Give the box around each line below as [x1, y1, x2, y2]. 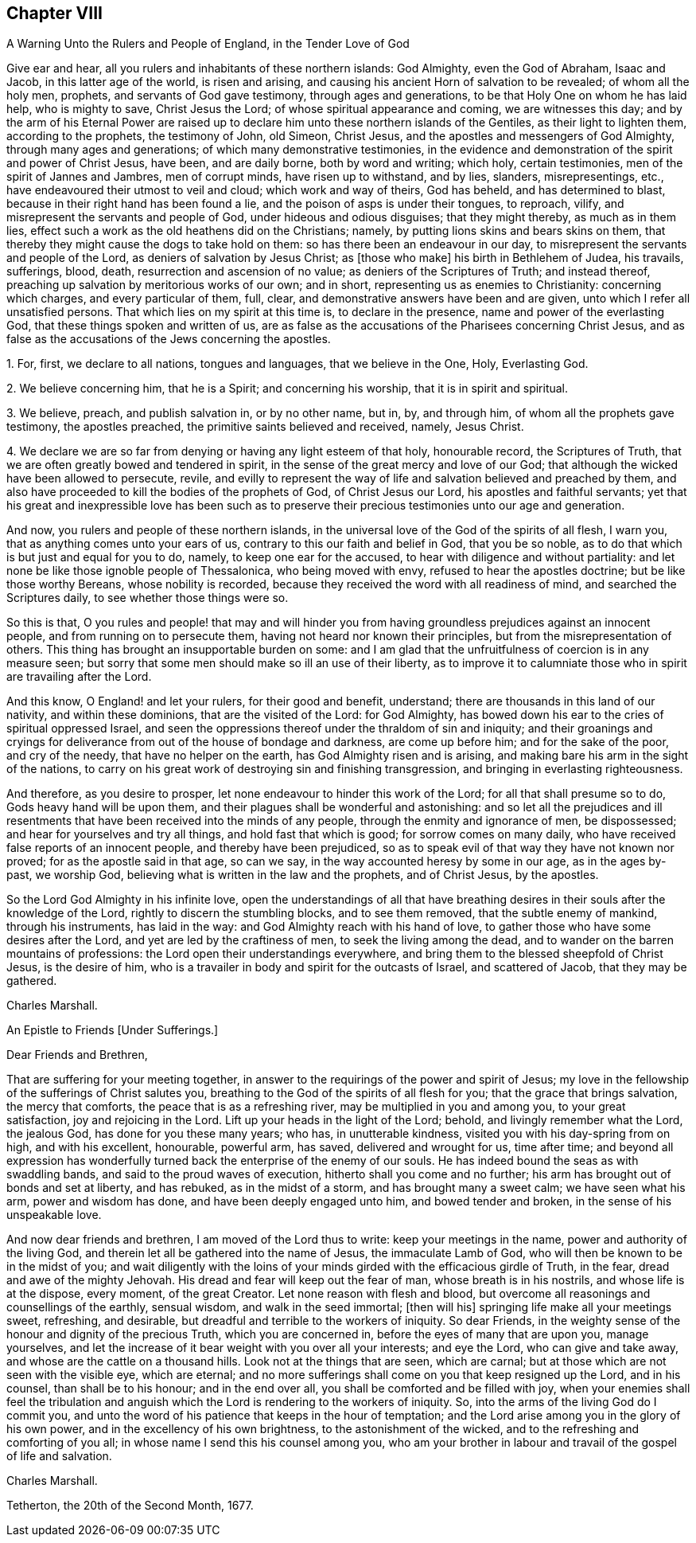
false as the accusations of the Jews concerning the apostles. [6, 332, 331, 346]
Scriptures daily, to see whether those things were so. [6, 591, 289, 605]
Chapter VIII [6, 3, 103, 23]
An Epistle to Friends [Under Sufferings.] [6, 1023, 219, 1037]
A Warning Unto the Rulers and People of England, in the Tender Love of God [6, 37, 410, 51]
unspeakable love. [6, 1208, 102, 1222]
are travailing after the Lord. [6, 670, 152, 684]
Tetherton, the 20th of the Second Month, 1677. [6, 1498, 254, 1513]
